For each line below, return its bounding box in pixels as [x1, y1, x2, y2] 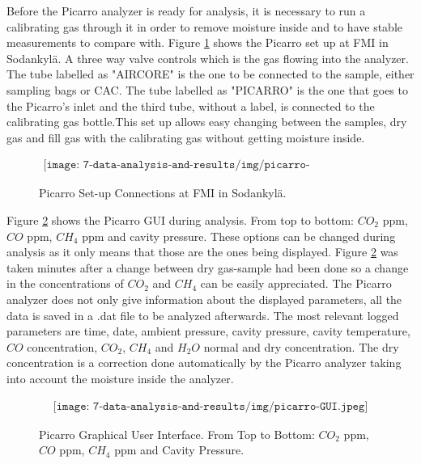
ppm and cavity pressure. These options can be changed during [82, 227, 396, 244]
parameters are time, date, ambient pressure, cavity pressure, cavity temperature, [6, 323, 410, 340]
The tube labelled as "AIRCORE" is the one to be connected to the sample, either [6, 65, 415, 82]
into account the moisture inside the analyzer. [6, 369, 234, 386]
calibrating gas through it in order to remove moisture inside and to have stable [6, 18, 402, 35]
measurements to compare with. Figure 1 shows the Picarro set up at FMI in [6, 34, 389, 51]
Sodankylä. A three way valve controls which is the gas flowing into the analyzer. [6, 49, 409, 66]
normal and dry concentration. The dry [203, 338, 399, 355]
